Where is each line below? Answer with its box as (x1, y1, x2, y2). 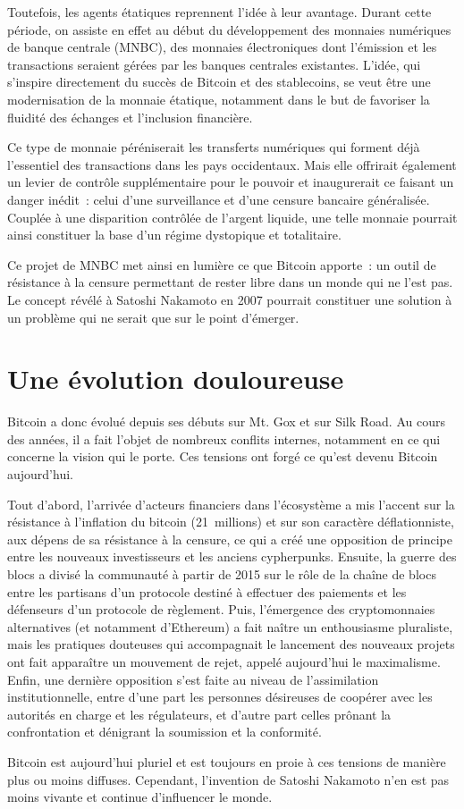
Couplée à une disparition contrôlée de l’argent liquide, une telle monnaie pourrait (7, 207, 458, 226)
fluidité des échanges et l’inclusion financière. (7, 107, 253, 126)
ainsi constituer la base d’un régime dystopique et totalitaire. (7, 225, 342, 244)
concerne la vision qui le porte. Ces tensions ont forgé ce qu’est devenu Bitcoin (7, 447, 438, 466)
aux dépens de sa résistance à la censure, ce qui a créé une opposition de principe (7, 529, 452, 548)
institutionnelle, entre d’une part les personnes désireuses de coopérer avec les (7, 687, 433, 706)
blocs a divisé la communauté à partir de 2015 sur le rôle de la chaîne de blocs (7, 564, 436, 583)
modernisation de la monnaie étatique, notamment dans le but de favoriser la (7, 89, 430, 108)
